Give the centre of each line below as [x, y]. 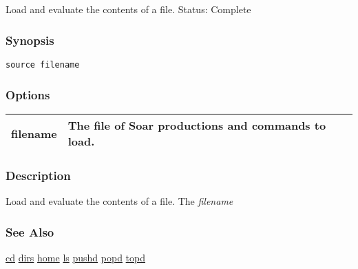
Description [38, 175]
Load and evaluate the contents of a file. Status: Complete [128, 9]
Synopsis [30, 40]
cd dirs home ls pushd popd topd [76, 258]
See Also [30, 231]
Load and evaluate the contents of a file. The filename [119, 201]
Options [28, 94]
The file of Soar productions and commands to [197, 126]
